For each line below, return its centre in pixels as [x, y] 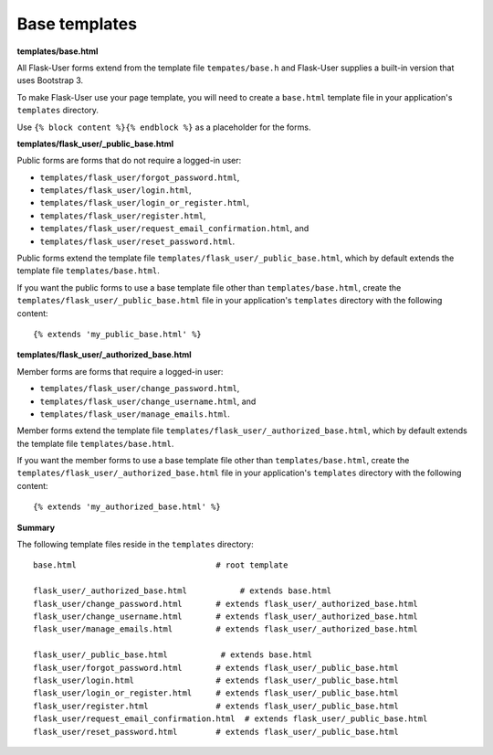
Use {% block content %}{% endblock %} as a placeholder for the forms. [164, 127]
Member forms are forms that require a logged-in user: [120, 371]
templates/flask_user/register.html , [123, 216]
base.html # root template [161, 565]
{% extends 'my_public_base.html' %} [118, 334]
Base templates [77, 24]
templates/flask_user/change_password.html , [140, 388]
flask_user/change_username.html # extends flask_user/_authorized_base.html [226, 617]
